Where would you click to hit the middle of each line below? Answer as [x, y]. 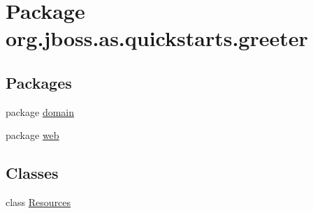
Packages [39, 82]
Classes [32, 173]
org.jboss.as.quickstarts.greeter [157, 38]
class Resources [38, 202]
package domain [40, 111]
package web [32, 135]
